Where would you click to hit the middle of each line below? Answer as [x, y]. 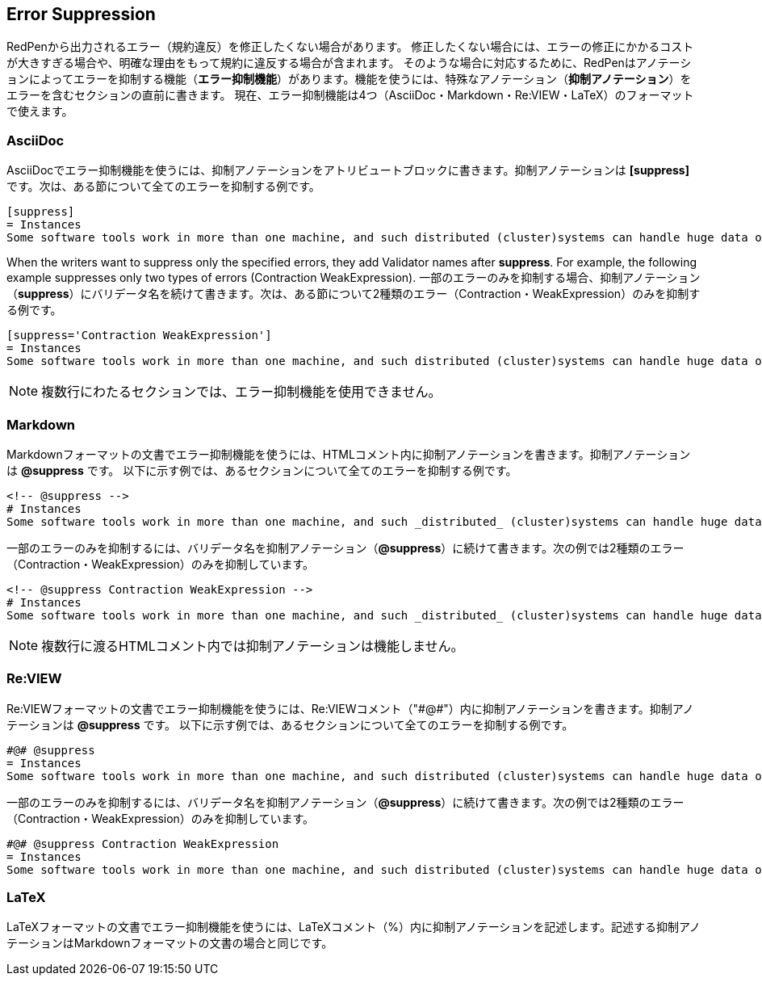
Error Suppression [81, 14]
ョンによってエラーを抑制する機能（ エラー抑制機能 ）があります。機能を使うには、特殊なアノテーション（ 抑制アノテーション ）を [349, 79]
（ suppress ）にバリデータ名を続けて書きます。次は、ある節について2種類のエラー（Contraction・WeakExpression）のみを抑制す [354, 294]
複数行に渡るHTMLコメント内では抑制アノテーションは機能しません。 [253, 646]
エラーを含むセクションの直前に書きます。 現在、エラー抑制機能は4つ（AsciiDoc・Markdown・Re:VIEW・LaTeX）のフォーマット [350, 95]
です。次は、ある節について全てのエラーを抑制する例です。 [163, 187]
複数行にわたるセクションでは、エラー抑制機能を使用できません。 [241, 392]
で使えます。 [40, 111]
